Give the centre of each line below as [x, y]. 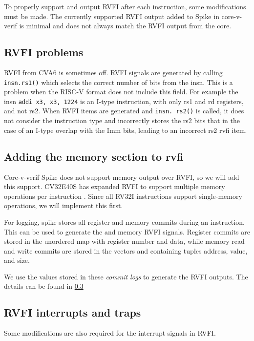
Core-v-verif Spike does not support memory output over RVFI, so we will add [122, 177]
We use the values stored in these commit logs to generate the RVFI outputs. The [126, 276]
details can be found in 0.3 [44, 286]
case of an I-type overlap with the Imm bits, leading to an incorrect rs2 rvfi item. [126, 130]
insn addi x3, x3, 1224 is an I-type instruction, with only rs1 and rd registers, [124, 101]
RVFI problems [44, 52]
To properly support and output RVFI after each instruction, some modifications [125, 6]
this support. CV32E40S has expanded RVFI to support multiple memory [115, 186]
